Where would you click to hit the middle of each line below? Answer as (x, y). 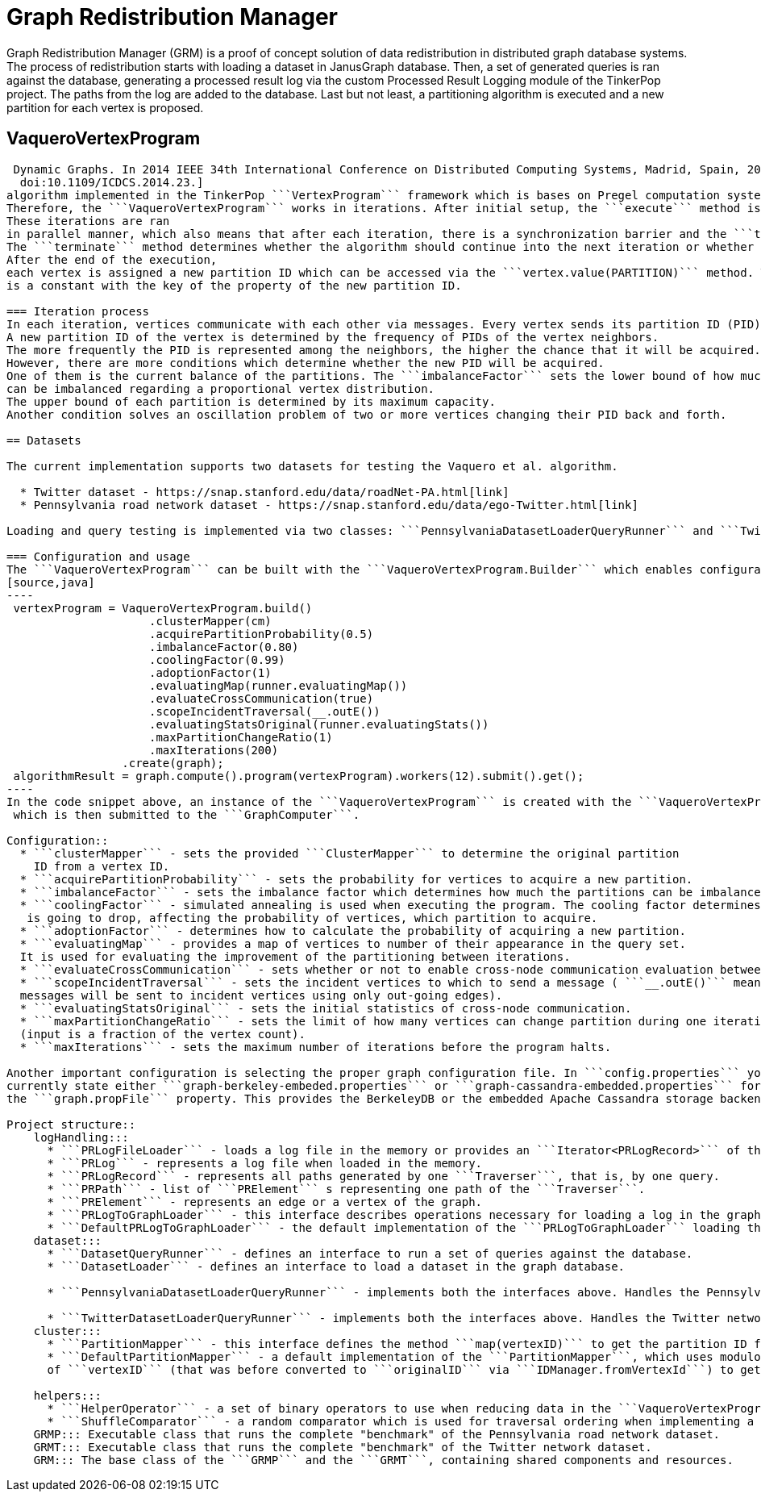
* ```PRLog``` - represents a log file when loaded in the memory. (265, 1163)
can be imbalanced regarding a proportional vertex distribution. (221, 388)
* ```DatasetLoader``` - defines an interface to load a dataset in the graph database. (336, 1266)
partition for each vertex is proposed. (105, 107)
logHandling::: (81, 1137)
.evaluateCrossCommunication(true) (262, 698)
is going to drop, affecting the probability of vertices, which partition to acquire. (312, 918)
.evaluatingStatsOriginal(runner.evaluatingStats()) (319, 724)
